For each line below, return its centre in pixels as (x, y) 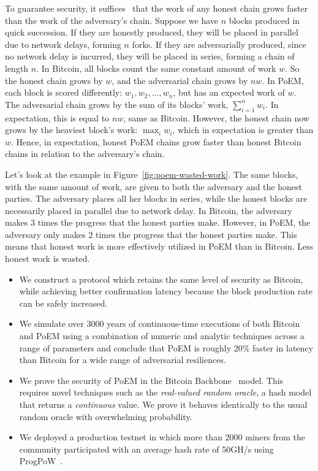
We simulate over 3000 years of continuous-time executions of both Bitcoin (160, 324)
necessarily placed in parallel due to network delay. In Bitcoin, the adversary (149, 210)
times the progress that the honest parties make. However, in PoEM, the (174, 222)
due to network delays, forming (63, 44)
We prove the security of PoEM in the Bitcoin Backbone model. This (151, 380)
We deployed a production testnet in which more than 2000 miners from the (162, 437)
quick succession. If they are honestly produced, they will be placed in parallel (152, 32)
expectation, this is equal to (57, 117)
